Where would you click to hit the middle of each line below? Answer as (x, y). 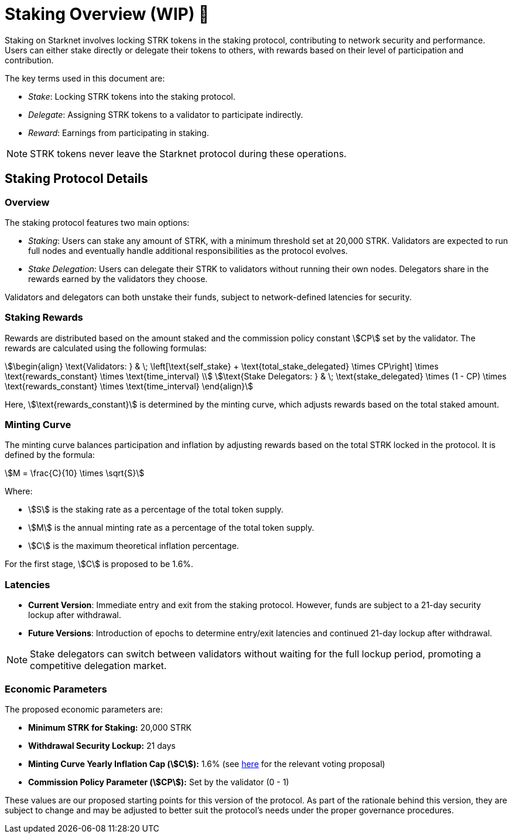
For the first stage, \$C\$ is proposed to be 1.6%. (99, 564)
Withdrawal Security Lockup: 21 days (102, 745)
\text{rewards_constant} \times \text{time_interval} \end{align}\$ (129, 386)
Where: (19, 491)
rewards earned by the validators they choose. (118, 279)
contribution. (29, 60)
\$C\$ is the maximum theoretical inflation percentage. (134, 546)
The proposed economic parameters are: (84, 709)
